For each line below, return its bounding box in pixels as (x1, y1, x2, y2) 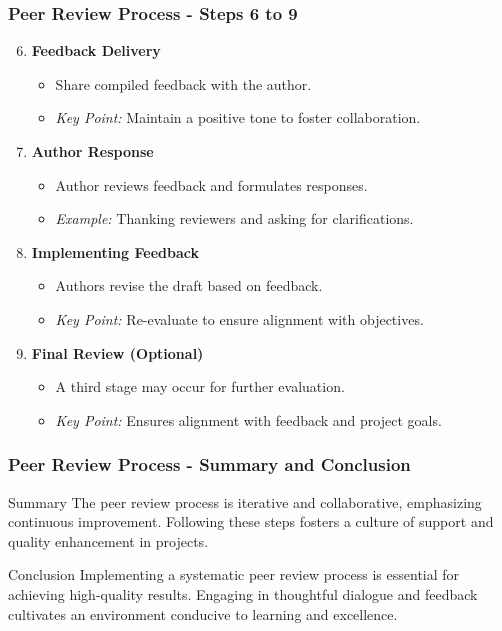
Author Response (31, 141, 154, 161)
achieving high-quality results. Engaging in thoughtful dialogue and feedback (8, 583, 478, 604)
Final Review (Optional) (31, 342, 204, 363)
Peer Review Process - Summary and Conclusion (8, 452, 411, 477)
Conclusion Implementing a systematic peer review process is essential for (8, 564, 460, 585)
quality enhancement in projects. (8, 530, 209, 551)
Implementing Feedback (31, 241, 199, 262)
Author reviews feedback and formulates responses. (55, 174, 368, 195)
